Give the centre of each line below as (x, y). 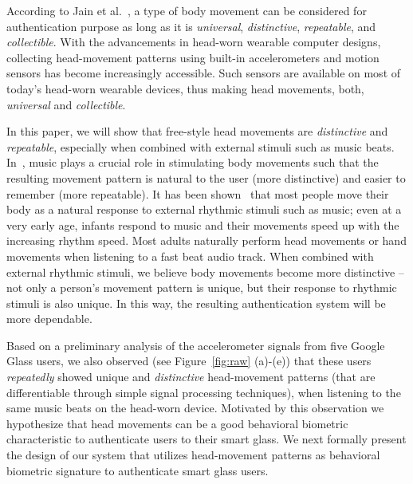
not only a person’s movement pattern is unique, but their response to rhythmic (202, 287)
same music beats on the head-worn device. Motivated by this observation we (195, 408)
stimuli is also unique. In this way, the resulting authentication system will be (196, 303)
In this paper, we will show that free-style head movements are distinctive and (197, 131)
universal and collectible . (66, 104)
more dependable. (49, 319)
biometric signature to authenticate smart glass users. (138, 470)
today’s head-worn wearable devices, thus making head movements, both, (185, 88)
